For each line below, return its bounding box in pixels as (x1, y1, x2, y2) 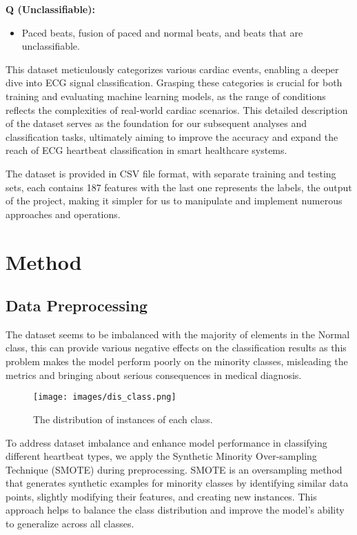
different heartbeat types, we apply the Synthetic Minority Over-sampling (6, 449, 317, 463)
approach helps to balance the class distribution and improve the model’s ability (6, 503, 345, 517)
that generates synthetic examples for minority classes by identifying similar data (6, 476, 349, 490)
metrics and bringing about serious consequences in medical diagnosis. (6, 367, 302, 382)
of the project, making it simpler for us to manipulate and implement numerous (6, 193, 343, 208)
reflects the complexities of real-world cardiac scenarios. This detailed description (6, 102, 348, 117)
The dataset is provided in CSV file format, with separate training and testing (6, 166, 336, 180)
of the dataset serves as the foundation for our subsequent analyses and (6, 116, 307, 130)
